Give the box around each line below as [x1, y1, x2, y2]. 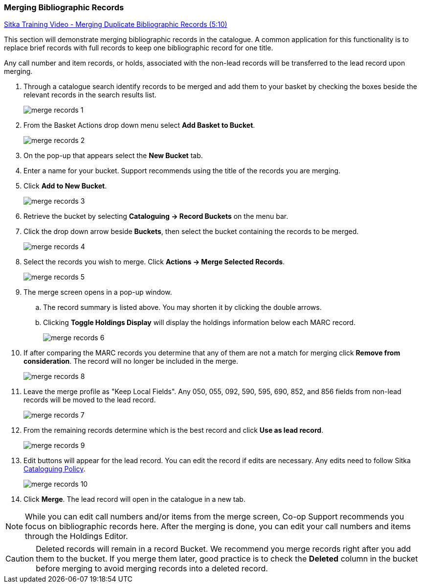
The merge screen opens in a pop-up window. [23, 288, 172, 297]
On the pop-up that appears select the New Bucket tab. [23, 151, 203, 160]
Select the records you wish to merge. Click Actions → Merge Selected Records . [23, 258, 285, 266]
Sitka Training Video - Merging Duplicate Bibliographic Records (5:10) [4, 20, 227, 29]
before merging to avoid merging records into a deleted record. [36, 564, 268, 574]
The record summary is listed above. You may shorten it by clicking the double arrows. [43, 303, 322, 312]
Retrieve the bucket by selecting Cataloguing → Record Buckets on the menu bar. [23, 212, 289, 221]
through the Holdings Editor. [25, 531, 128, 541]
